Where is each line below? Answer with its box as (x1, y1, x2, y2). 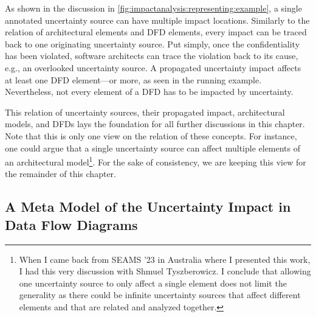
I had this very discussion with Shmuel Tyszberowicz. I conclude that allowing (19, 265, 311, 277)
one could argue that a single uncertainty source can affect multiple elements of (5, 141, 301, 154)
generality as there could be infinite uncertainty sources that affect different (19, 288, 301, 301)
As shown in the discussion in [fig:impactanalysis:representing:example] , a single (5, 2, 302, 14)
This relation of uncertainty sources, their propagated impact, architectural (5, 105, 285, 118)
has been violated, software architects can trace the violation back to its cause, (5, 49, 298, 62)
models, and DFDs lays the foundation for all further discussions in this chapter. (5, 117, 305, 130)
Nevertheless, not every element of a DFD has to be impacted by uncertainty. (5, 85, 294, 98)
